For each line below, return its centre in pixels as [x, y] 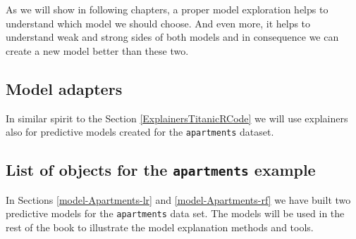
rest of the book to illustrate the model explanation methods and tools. [160, 227]
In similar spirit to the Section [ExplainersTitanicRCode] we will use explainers [177, 118]
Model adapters [64, 88]
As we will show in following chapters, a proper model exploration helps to [167, 9]
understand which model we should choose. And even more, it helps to [158, 23]
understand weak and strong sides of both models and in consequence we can [172, 37]
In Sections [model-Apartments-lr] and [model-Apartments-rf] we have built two [178, 199]
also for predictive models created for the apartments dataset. [140, 132]
